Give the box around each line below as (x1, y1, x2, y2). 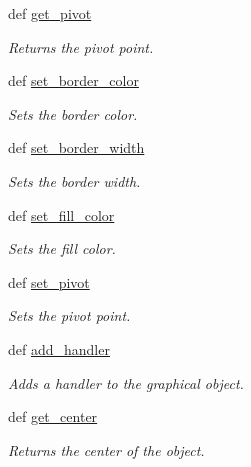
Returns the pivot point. (8, 36, 154, 57)
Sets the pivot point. (8, 305, 131, 326)
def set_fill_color (8, 204, 115, 225)
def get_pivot (8, 3, 92, 23)
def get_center (8, 406, 98, 427)
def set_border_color (8, 70, 139, 91)
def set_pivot (8, 271, 90, 292)
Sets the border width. (8, 170, 141, 191)
